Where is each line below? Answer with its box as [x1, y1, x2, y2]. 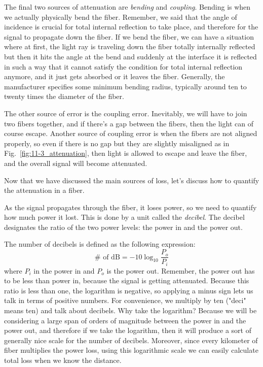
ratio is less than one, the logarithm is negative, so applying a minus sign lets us [4, 285, 253, 295]
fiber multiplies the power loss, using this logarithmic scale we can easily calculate [4, 345, 258, 355]
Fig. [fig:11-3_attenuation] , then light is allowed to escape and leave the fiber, [4, 148, 247, 158]
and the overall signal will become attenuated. [4, 157, 147, 168]
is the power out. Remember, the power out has [106, 265, 255, 276]
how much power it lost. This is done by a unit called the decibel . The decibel [4, 212, 245, 222]
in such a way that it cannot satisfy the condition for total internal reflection [4, 61, 243, 72]
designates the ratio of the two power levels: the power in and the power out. [4, 221, 243, 232]
